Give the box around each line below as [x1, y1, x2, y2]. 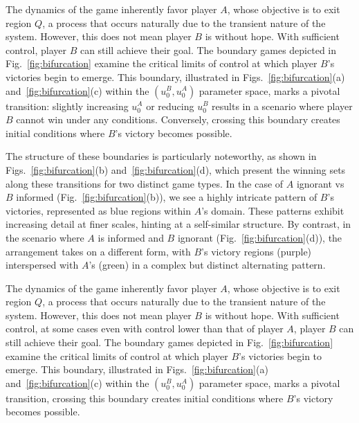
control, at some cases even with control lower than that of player [6, 321, 284, 336]
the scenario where [6, 230, 84, 244]
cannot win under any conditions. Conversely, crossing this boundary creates [16, 112, 340, 127]
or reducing [146, 98, 194, 113]
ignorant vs [296, 176, 344, 190]
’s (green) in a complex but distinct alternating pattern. [89, 258, 326, 272]
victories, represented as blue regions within [6, 203, 192, 217]
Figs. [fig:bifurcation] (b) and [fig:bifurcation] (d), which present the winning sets [6, 162, 346, 177]
